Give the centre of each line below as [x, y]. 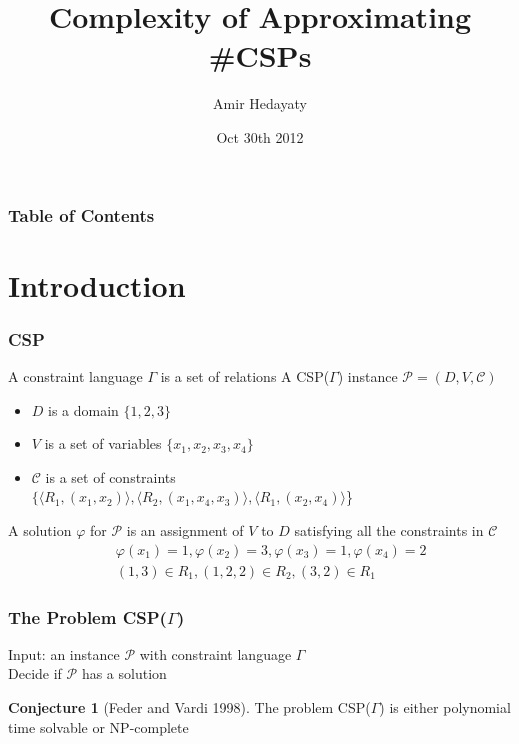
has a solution [124, 673]
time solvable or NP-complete [98, 726]
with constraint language [215, 653]
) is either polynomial [445, 707]
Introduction [97, 284]
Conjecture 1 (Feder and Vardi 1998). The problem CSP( [189, 707]
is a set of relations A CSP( [245, 376]
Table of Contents [81, 214]
